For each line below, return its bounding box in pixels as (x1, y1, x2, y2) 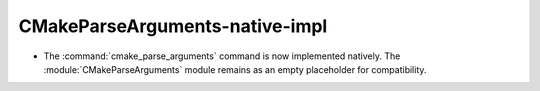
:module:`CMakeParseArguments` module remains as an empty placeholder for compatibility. (43, 63, 427, 75)
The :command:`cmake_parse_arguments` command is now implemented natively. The (43, 50, 401, 62)
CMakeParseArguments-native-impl (18, 15, 328, 37)
